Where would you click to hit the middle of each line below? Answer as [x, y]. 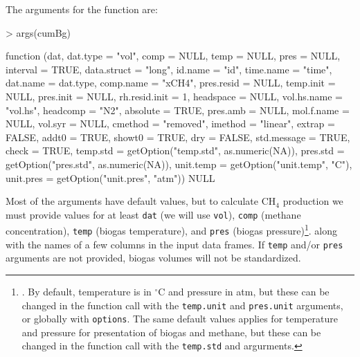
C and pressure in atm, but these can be [244, 291]
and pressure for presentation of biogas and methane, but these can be [171, 332]
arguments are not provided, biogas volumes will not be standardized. [153, 258]
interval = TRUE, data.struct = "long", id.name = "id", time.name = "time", [169, 69]
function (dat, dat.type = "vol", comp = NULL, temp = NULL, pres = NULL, [173, 56]
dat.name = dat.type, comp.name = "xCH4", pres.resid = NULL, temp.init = [171, 83]
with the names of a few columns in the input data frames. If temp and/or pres [174, 244]
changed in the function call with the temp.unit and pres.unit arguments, [182, 305]
